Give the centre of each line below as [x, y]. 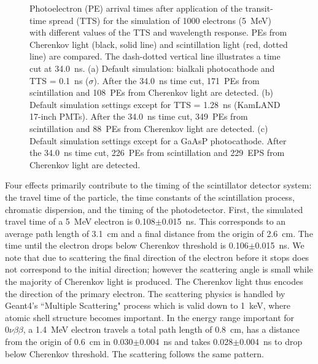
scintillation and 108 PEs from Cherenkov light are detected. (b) [151, 92]
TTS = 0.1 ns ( [59, 80]
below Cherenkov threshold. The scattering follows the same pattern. [135, 353]
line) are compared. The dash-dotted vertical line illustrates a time [155, 56]
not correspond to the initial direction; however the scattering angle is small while [159, 269]
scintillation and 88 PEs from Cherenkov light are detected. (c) [149, 128]
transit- [259, 8]
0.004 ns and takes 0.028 [186, 342]
